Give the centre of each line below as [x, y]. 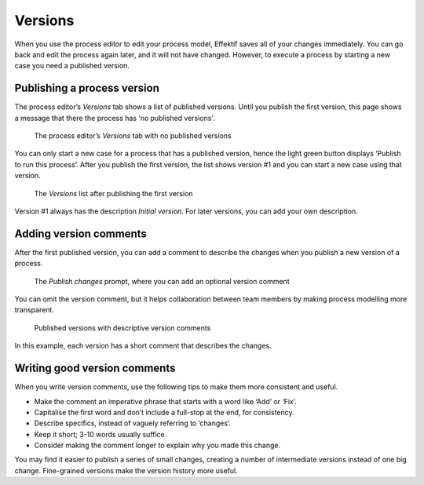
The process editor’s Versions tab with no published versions [133, 136]
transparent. [35, 310]
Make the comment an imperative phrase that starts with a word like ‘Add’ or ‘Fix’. [166, 401]
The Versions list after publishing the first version [113, 193]
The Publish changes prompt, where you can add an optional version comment [162, 281]
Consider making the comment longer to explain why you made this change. [157, 445]
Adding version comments [80, 233]
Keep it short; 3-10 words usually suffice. [101, 434]
